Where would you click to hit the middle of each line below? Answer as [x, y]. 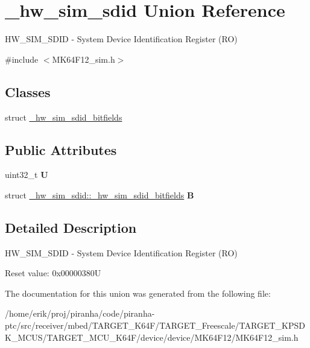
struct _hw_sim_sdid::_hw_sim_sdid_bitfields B [100, 195]
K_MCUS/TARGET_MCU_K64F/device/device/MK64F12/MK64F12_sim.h [152, 337]
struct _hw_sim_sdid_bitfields [64, 117]
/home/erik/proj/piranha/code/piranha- [80, 313]
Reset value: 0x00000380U [53, 273]
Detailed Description [71, 227]
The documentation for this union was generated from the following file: [138, 293]
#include [22, 59]
